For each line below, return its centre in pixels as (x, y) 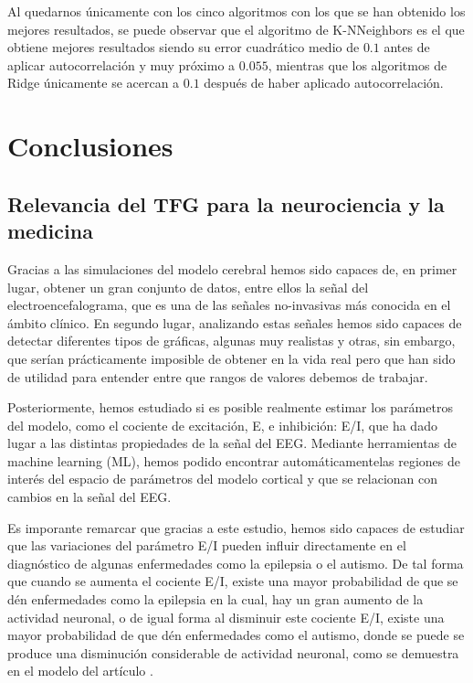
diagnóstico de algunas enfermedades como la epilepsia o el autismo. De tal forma (236, 563)
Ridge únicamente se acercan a (94, 83)
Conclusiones (90, 146)
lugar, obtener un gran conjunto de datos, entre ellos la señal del (188, 287)
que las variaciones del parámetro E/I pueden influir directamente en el (207, 545)
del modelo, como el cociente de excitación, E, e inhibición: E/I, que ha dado (222, 425)
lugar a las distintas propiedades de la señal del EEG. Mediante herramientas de (232, 443)
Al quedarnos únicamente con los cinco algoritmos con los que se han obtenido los (236, 11)
